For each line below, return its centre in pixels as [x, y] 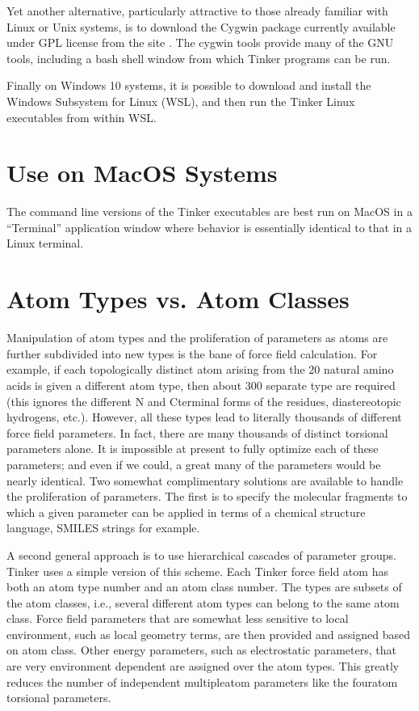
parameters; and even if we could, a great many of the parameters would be [194, 464]
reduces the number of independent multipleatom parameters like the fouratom [202, 681]
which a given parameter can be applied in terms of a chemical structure [186, 512]
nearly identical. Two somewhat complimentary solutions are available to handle [205, 480]
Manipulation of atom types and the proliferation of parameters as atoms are [197, 338]
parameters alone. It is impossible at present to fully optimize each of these [193, 449]
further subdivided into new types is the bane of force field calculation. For [192, 353]
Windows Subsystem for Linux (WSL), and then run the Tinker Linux [181, 101]
